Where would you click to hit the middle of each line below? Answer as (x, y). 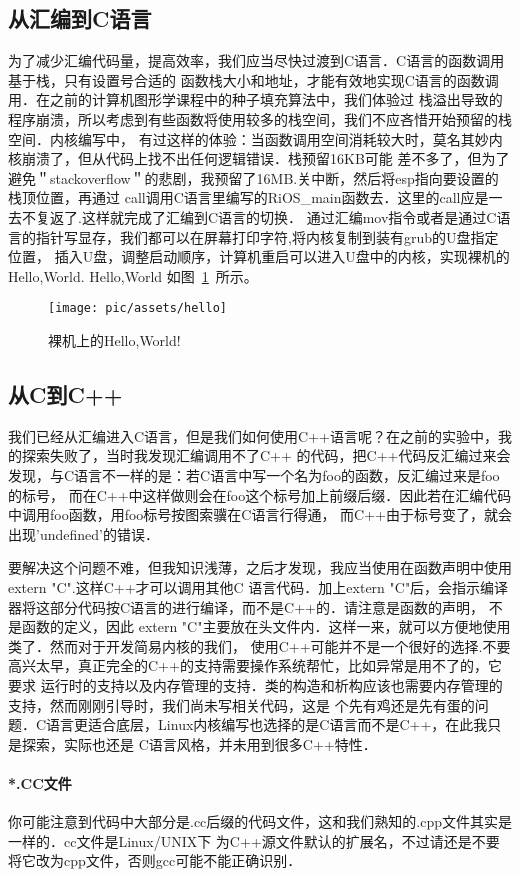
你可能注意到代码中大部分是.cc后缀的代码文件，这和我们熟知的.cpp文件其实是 (260, 821)
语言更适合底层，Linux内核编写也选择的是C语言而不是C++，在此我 (267, 724)
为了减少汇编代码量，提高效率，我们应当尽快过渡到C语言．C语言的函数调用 (256, 60)
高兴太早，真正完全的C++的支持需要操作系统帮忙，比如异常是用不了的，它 (255, 665)
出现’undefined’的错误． (83, 533)
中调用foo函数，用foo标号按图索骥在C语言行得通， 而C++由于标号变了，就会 (260, 514)
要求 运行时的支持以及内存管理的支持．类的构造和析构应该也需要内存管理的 (255, 684)
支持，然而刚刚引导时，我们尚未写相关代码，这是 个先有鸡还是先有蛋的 (241, 704)
